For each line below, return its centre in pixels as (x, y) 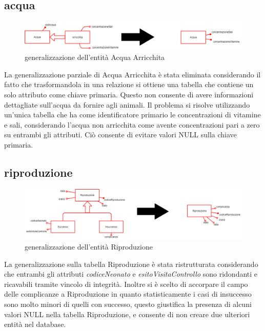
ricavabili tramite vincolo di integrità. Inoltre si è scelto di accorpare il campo (126, 284)
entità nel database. (35, 324)
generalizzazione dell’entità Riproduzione (89, 246)
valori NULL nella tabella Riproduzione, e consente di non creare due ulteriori (127, 314)
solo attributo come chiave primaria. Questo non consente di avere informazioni (129, 95)
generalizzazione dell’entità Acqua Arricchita (95, 57)
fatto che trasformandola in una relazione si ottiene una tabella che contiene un (129, 84)
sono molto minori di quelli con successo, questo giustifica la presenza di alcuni (128, 304)
